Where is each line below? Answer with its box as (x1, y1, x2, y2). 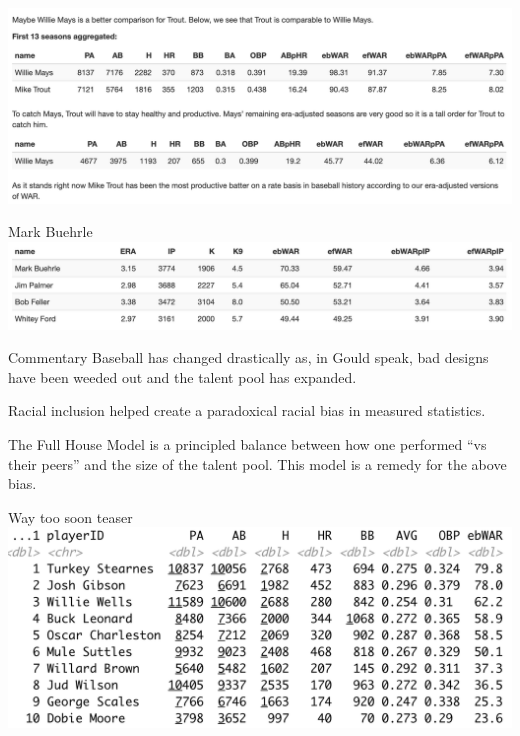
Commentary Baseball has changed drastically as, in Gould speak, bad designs (8, 347, 489, 368)
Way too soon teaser (8, 506, 133, 527)
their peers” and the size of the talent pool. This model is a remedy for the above (8, 453, 507, 474)
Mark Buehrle (8, 221, 93, 242)
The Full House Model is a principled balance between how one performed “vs (8, 434, 487, 455)
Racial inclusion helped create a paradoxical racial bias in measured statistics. (8, 400, 486, 421)
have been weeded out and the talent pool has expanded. (8, 366, 357, 387)
